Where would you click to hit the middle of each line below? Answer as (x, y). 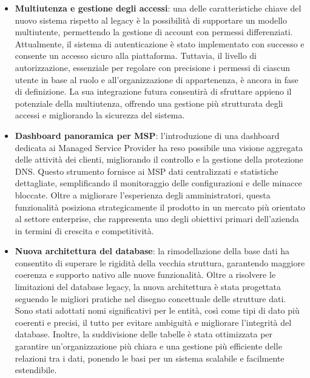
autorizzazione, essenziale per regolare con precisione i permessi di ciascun (153, 67)
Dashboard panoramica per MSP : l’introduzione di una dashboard (147, 135)
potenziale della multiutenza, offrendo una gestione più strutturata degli (149, 103)
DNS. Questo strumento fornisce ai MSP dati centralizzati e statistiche (147, 171)
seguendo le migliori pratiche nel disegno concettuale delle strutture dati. (150, 298)
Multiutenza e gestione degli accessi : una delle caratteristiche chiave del (158, 8)
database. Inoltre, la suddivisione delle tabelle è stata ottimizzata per (144, 334)
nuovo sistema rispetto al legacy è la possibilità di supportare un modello (151, 20)
